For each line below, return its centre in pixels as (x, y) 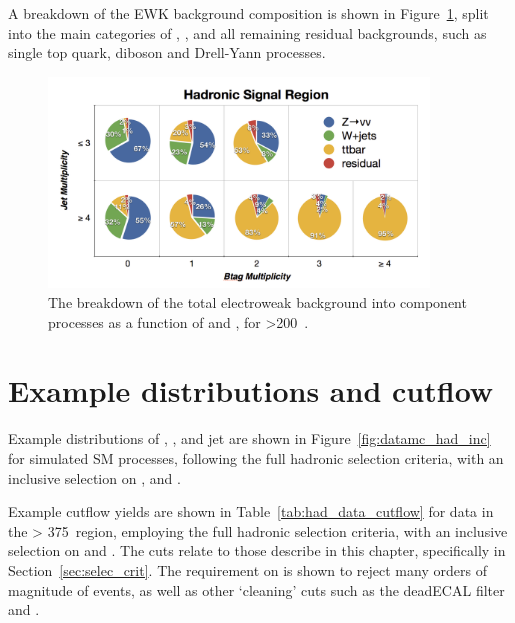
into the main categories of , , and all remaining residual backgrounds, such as (247, 32)
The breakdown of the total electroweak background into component (257, 302)
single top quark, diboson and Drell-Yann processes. (167, 52)
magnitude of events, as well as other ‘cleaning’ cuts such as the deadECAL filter (256, 589)
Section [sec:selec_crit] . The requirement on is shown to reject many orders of (247, 569)
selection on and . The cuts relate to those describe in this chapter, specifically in (257, 550)
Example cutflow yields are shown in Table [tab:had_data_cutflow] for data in (251, 511)
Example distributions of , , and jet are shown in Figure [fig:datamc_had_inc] (249, 438)
